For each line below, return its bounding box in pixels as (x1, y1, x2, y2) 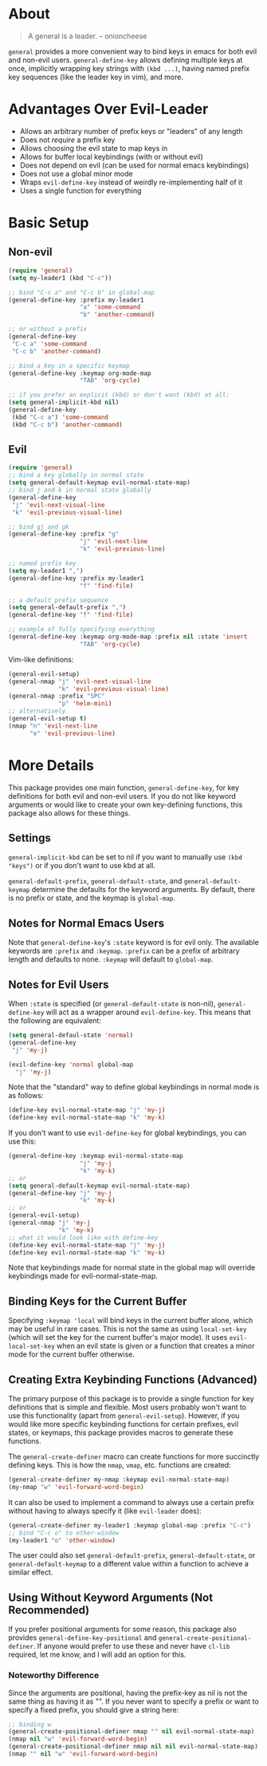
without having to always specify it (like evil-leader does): (8, 1506, 202, 1515)
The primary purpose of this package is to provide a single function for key (8, 1394, 254, 1404)
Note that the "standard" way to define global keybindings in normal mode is (8, 1082, 260, 1092)
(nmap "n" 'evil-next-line (8, 721, 98, 730)
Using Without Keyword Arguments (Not (8, 1590, 214, 1604)
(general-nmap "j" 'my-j (8, 1219, 91, 1227)
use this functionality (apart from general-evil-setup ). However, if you (8, 1411, 240, 1420)
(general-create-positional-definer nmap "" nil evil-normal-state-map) (8, 1728, 255, 1736)
